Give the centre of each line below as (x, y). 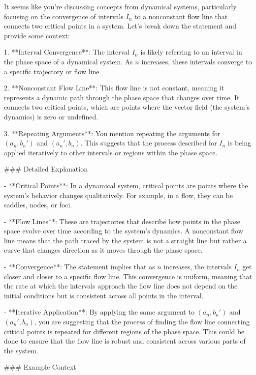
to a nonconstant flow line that (181, 16)
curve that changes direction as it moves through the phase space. (103, 250)
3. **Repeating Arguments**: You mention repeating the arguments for (112, 133)
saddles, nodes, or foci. (38, 205)
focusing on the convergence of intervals (64, 16)
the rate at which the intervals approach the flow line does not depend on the (121, 286)
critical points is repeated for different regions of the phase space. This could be (124, 331)
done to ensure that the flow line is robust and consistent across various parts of (125, 341)
